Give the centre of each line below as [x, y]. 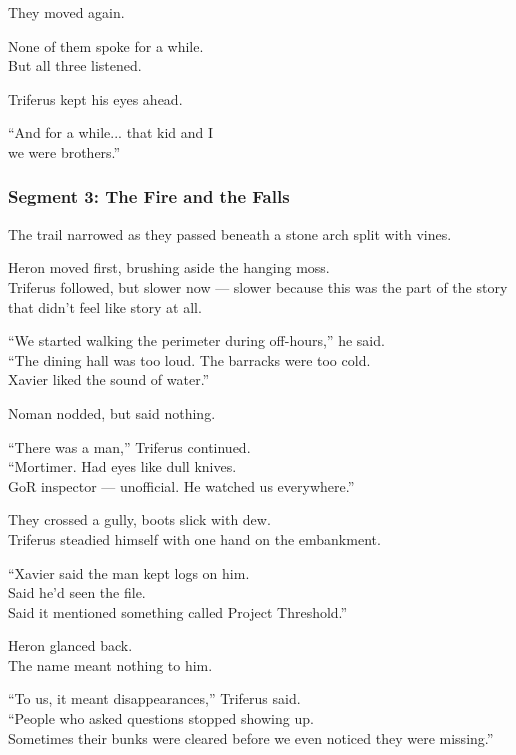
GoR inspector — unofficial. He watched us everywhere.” [181, 485]
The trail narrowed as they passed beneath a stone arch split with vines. [230, 233]
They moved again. [66, 12]
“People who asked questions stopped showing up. [161, 718]
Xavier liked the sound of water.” [109, 379]
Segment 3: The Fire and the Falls [149, 196]
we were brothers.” [64, 151]
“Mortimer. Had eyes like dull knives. [122, 466]
